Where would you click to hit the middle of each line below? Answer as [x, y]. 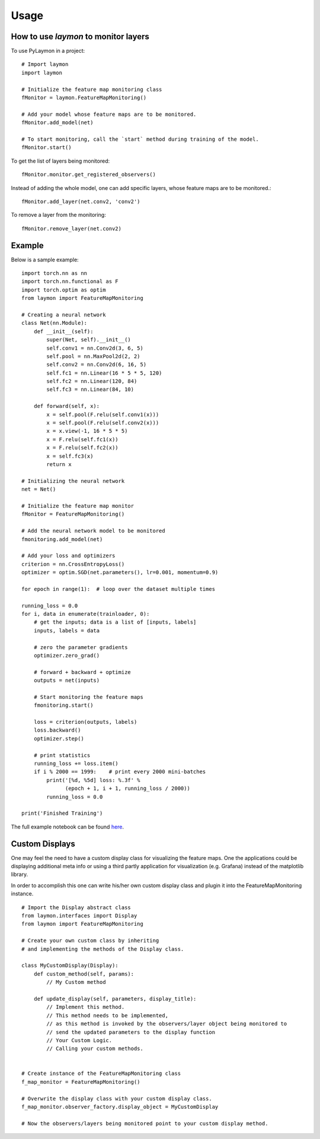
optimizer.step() [59, 738]
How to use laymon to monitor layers [80, 37]
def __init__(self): [63, 331]
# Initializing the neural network [73, 481]
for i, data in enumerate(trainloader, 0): [86, 614]
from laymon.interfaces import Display [79, 916]
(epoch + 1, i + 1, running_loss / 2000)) [128, 789]
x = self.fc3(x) [70, 456]
